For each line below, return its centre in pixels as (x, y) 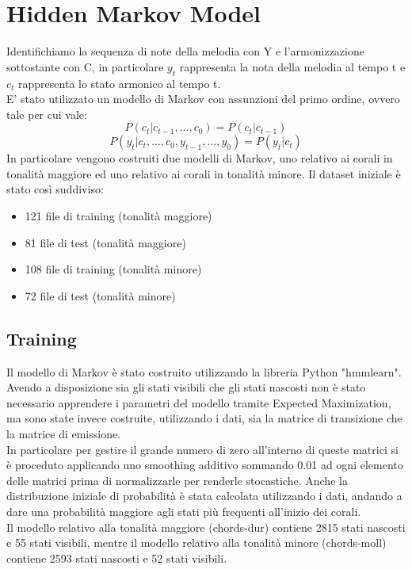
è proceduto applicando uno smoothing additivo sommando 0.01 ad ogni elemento (205, 465)
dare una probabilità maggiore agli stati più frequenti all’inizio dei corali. (184, 511)
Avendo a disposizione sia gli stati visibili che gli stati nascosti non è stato (186, 387)
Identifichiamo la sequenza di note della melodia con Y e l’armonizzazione (185, 51)
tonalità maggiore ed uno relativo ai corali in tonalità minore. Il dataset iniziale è (204, 173)
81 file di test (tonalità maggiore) (105, 242)
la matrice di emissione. (64, 434)
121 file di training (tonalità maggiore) (118, 216)
